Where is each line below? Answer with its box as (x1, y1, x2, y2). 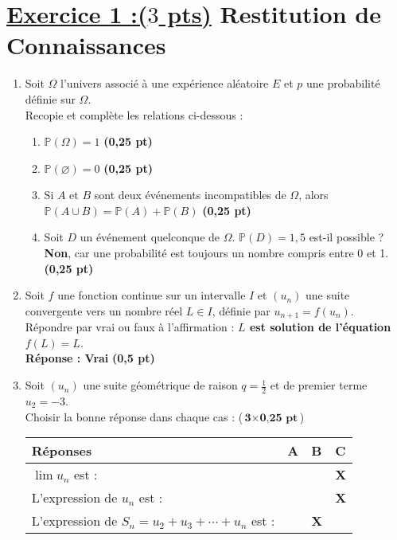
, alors (298, 186, 329, 203)
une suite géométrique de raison (83, 377, 238, 393)
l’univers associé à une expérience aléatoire (60, 75, 269, 92)
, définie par (212, 302, 271, 319)
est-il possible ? (309, 229, 384, 245)
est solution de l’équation (249, 319, 391, 335)
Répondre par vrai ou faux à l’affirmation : (25, 319, 235, 335)
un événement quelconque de (80, 229, 220, 245)
